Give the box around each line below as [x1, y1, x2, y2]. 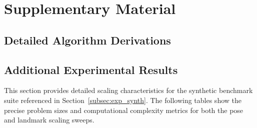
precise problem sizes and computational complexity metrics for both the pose [4, 104, 243, 115]
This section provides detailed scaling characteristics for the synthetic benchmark [4, 85, 253, 95]
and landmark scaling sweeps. [4, 114, 94, 125]
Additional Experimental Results [4, 61, 178, 77]
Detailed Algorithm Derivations [4, 32, 171, 47]
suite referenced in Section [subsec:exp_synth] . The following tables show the [4, 94, 241, 105]
